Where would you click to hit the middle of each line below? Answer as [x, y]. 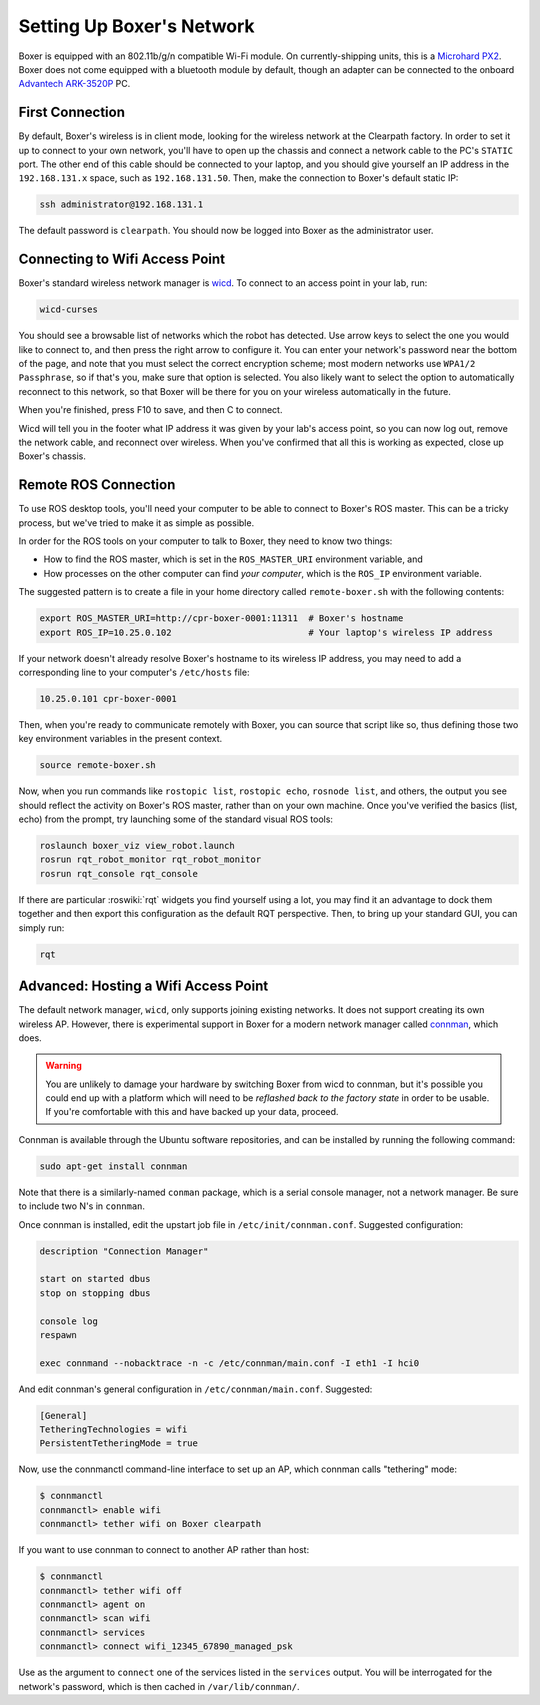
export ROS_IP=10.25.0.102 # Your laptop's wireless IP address [266, 632]
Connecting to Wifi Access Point [121, 259]
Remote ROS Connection [97, 485]
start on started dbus [95, 1279]
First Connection [71, 112]
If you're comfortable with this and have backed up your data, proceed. [192, 1112]
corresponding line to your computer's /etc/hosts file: [134, 672]
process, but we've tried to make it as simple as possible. [136, 522]
